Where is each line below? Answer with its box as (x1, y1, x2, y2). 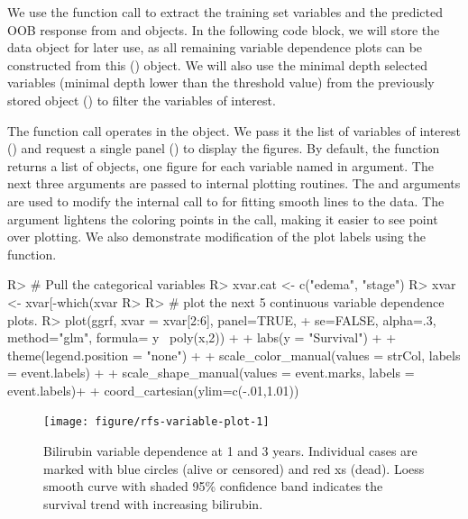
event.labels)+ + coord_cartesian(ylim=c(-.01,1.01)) (7, 380, 299, 399)
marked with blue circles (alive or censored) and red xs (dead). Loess (43, 459, 425, 478)
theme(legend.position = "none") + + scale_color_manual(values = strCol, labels (7, 345, 461, 364)
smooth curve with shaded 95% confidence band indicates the (43, 477, 383, 496)
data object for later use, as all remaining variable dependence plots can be (7, 38, 423, 57)
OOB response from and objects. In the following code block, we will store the (7, 20, 440, 39)
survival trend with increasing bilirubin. (43, 494, 263, 513)
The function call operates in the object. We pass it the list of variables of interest (7, 121, 462, 140)
